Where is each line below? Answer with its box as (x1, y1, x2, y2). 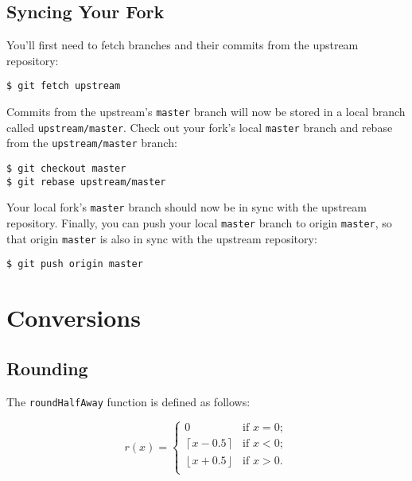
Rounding (6, 355, 88, 380)
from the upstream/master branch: (6, 134, 177, 151)
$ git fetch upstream (6, 80, 121, 92)
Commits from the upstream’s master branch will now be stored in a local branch (6, 103, 406, 120)
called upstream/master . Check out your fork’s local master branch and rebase (6, 118, 393, 135)
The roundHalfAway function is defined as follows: (6, 393, 251, 409)
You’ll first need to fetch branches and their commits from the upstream (6, 37, 359, 53)
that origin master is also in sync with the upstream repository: (6, 230, 317, 246)
